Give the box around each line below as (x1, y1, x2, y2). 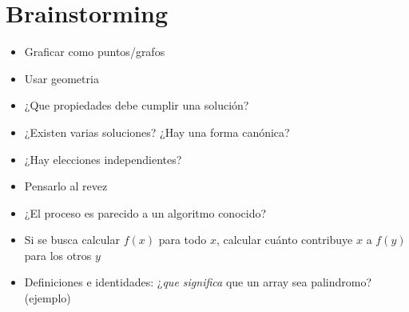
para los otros (24, 246, 92, 263)
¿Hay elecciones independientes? (24, 150, 182, 167)
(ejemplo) (24, 290, 71, 306)
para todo (158, 231, 207, 248)
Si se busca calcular (24, 231, 120, 248)
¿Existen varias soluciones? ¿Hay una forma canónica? (24, 123, 290, 140)
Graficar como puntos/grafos (24, 43, 165, 60)
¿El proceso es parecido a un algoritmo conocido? (24, 204, 267, 221)
